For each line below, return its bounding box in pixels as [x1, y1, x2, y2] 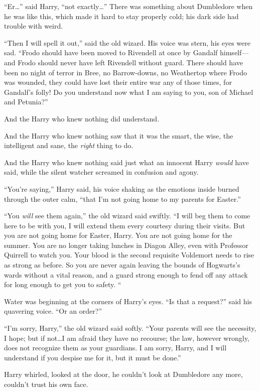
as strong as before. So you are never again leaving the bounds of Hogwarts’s [4, 259, 240, 270]
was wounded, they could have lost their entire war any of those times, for [4, 77, 232, 87]
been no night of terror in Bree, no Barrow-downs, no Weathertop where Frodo [4, 67, 247, 77]
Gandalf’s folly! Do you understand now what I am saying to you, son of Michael [4, 86, 253, 97]
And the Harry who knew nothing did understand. [4, 113, 160, 123]
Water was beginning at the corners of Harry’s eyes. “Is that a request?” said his [4, 296, 252, 306]
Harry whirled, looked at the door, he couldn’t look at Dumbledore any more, [4, 369, 243, 379]
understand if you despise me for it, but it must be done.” [4, 352, 181, 362]
